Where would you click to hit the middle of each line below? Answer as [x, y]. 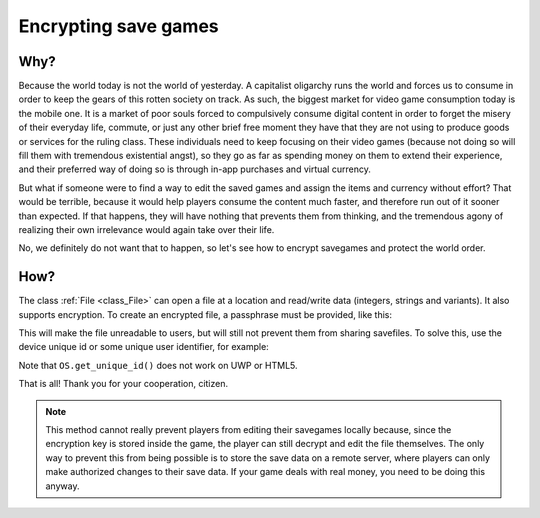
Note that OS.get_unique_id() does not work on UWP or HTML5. [158, 365]
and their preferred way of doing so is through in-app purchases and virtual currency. [195, 169]
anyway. [62, 486]
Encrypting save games [118, 26]
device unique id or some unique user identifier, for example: [143, 347]
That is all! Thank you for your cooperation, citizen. [123, 384]
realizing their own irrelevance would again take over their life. [146, 229]
